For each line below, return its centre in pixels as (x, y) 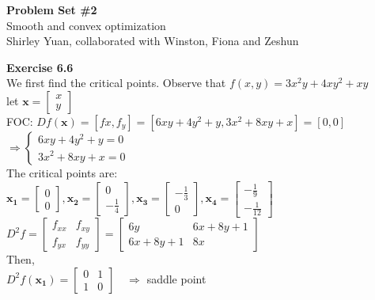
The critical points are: (62, 172)
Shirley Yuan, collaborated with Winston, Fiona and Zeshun (153, 41)
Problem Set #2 (52, 9)
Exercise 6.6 (40, 67)
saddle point (176, 278)
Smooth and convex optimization (86, 25)
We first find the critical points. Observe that (116, 83)
